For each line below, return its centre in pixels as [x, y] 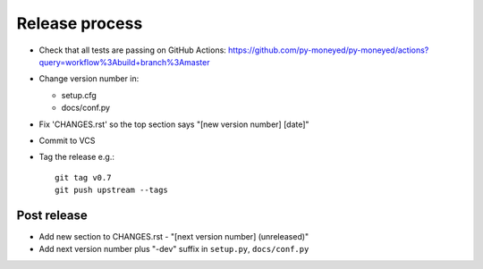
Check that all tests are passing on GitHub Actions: [133, 50]
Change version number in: [89, 79]
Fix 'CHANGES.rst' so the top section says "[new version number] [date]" [174, 124]
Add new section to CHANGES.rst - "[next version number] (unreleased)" [174, 236]
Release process [80, 23]
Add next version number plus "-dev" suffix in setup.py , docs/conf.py [174, 249]
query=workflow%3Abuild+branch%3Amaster [124, 62]
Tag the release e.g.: [77, 157]
